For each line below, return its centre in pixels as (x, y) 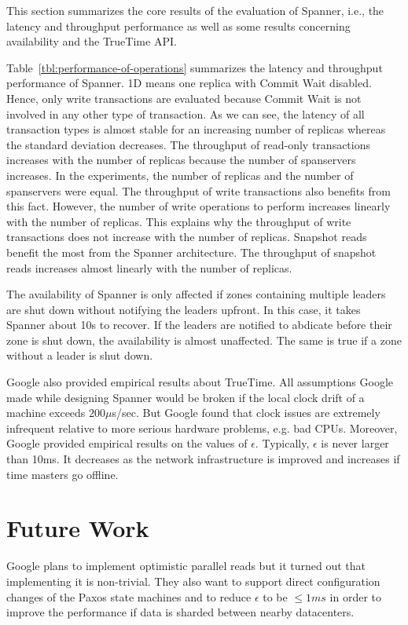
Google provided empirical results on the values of (127, 443)
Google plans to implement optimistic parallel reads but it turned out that (186, 566)
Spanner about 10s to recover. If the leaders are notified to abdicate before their (199, 325)
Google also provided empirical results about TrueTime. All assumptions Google (200, 382)
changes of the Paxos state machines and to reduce (129, 596)
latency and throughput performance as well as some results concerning (178, 26)
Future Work (78, 528)
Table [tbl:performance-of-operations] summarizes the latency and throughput (195, 67)
